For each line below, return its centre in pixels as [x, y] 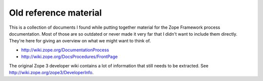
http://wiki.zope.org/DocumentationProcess [65, 50]
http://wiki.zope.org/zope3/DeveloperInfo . [51, 72]
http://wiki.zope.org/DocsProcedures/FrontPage [69, 57]
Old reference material [56, 13]
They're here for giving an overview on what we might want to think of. [80, 41]
